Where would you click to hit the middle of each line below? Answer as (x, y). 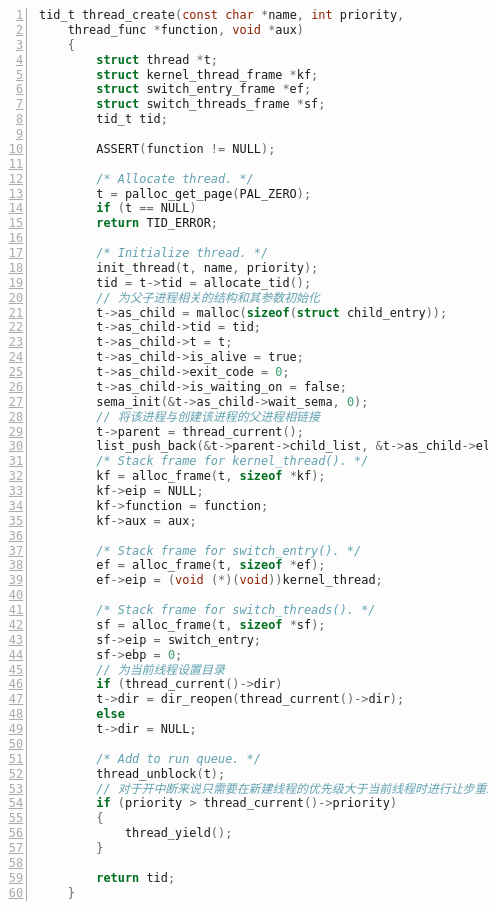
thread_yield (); (178, 833)
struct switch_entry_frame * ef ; (204, 89)
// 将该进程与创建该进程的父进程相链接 (208, 416)
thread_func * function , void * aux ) (185, 29)
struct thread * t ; (157, 59)
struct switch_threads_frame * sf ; (211, 104)
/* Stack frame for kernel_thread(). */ (232, 461)
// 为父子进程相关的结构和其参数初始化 (208, 297)
